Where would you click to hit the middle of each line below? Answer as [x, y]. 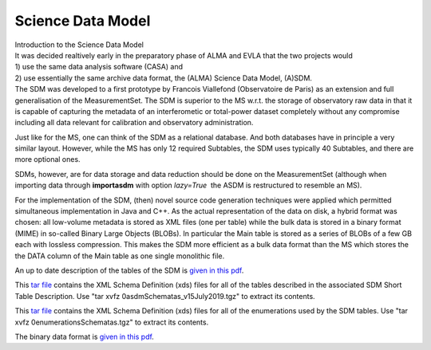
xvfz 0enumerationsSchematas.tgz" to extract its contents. [112, 322]
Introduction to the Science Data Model [79, 45]
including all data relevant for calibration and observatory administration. [134, 123]
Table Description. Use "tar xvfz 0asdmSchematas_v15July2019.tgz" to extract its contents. [165, 296]
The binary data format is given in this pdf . [85, 336]
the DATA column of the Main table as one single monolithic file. [120, 256]
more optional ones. [47, 159]
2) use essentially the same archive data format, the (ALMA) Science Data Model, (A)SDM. [164, 78]
